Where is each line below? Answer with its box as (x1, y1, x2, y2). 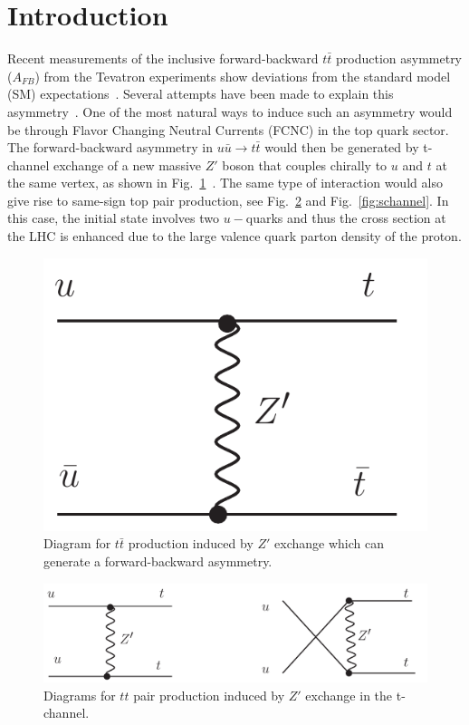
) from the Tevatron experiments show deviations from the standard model (34, 66, 451, 85)
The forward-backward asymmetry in (7, 138, 213, 157)
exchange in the (305, 685, 393, 704)
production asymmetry (336, 49, 463, 68)
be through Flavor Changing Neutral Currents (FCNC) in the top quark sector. (7, 120, 449, 139)
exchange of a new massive (53, 155, 202, 174)
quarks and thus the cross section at (245, 208, 446, 227)
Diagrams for (43, 685, 116, 704)
